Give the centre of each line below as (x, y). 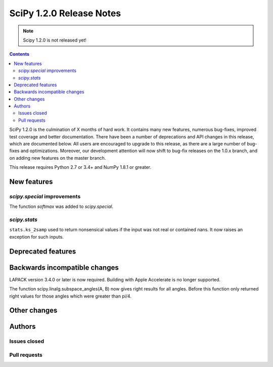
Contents (19, 54)
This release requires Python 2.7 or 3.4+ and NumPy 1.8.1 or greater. (80, 167)
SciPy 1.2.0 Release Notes (65, 13)
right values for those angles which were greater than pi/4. (70, 296)
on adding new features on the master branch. (58, 158)
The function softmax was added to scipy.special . (61, 207)
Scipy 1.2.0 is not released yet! (55, 40)
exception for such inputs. (37, 237)
